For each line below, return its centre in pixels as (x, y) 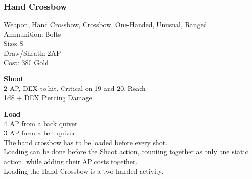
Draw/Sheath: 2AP (32, 53)
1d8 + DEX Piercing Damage (48, 97)
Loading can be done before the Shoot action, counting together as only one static (126, 152)
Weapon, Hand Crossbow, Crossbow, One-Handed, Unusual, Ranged (106, 24)
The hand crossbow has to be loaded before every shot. (86, 142)
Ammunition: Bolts (32, 34)
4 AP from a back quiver (41, 123)
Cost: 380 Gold (26, 62)
